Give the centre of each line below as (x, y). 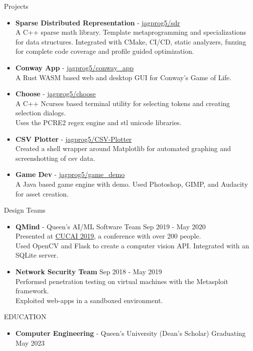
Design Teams (25, 210)
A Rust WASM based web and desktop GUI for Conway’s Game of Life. (123, 77)
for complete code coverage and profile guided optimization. (105, 51)
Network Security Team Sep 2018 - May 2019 (89, 272)
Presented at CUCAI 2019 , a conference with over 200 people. (108, 236)
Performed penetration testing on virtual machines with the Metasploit (122, 281)
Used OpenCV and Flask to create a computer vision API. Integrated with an (132, 245)
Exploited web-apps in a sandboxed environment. (89, 300)
